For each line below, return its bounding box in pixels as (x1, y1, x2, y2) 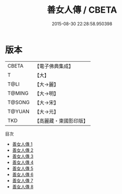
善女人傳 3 (12, 153, 34, 159)
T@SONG (7, 99, 30, 106)
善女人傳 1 (12, 141, 33, 147)
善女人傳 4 (12, 159, 34, 165)
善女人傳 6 (12, 171, 34, 177)
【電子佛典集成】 (34, 63, 74, 70)
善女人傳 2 (12, 147, 34, 153)
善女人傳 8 (12, 183, 34, 190)
